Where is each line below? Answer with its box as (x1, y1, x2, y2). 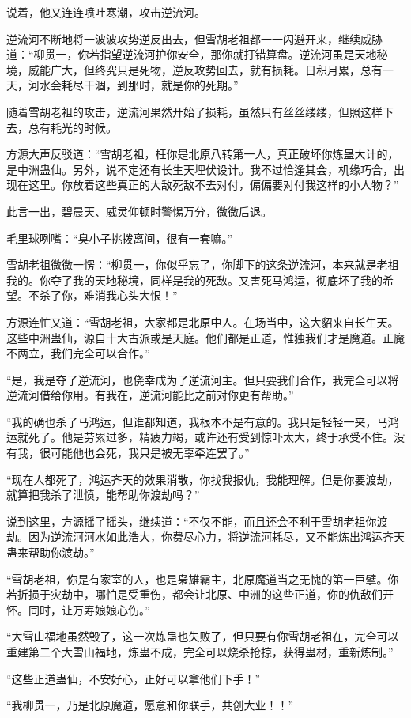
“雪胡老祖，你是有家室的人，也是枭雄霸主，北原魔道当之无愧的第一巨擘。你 (6, 570, 399, 587)
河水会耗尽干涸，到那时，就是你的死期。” (28, 77, 239, 93)
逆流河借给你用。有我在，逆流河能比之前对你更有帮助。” (6, 387, 294, 403)
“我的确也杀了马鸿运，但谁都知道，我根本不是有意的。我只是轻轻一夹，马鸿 (6, 413, 399, 429)
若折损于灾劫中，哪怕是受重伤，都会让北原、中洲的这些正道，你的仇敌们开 (6, 586, 394, 603)
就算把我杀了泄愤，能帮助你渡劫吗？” (6, 486, 200, 503)
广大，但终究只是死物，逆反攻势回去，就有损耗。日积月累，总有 (50, 61, 383, 77)
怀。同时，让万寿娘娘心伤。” (6, 601, 150, 618)
